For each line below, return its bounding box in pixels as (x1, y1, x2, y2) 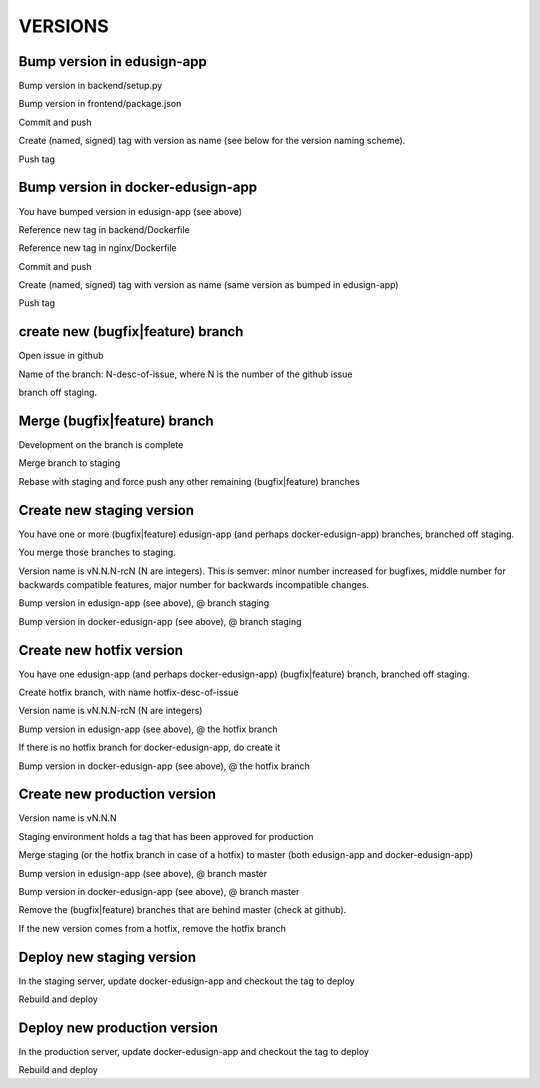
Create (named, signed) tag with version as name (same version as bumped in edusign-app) (18, 279, 399, 291)
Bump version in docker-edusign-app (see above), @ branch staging (18, 615, 302, 627)
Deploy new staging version (18, 948, 197, 965)
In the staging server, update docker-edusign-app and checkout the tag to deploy (18, 975, 355, 987)
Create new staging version (18, 501, 195, 519)
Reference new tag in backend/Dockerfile (18, 223, 190, 235)
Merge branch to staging (18, 457, 121, 469)
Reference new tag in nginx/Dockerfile (18, 242, 177, 254)
